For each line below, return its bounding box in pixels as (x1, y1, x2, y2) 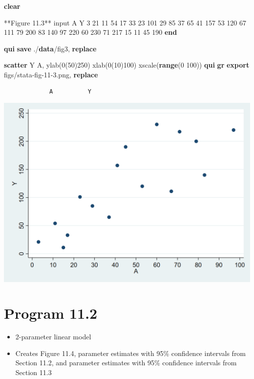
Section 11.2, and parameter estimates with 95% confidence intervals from (15, 357, 237, 368)
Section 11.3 (15, 367, 52, 377)
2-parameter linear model (15, 332, 91, 342)
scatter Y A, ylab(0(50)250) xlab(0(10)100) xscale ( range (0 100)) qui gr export (4, 60, 250, 70)
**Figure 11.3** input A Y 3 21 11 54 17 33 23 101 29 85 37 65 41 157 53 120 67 (4, 17, 247, 27)
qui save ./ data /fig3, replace (4, 43, 97, 53)
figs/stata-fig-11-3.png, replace (4, 69, 98, 79)
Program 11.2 (4, 303, 98, 323)
